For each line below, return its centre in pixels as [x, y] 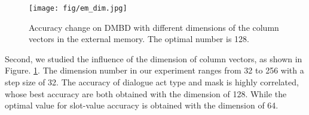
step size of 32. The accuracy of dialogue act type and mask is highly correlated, [152, 82]
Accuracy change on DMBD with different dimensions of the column [154, 27]
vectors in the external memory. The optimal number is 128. [139, 39]
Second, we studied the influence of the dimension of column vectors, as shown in [154, 58]
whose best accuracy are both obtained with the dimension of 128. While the [146, 93]
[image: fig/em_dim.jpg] [78, 8]
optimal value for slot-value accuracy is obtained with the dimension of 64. [142, 105]
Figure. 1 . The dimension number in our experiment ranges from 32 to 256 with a [154, 70]
